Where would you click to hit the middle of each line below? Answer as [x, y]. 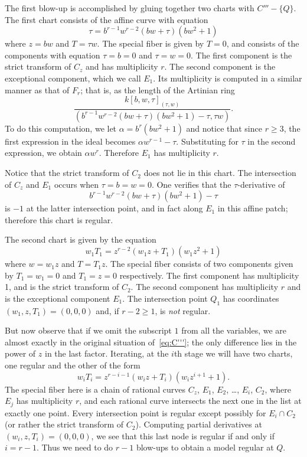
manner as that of [37, 89]
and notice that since [224, 128]
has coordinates [251, 298]
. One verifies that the [191, 184]
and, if [107, 310]
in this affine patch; [253, 208]
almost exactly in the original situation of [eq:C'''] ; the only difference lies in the [151, 342]
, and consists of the [263, 43]
